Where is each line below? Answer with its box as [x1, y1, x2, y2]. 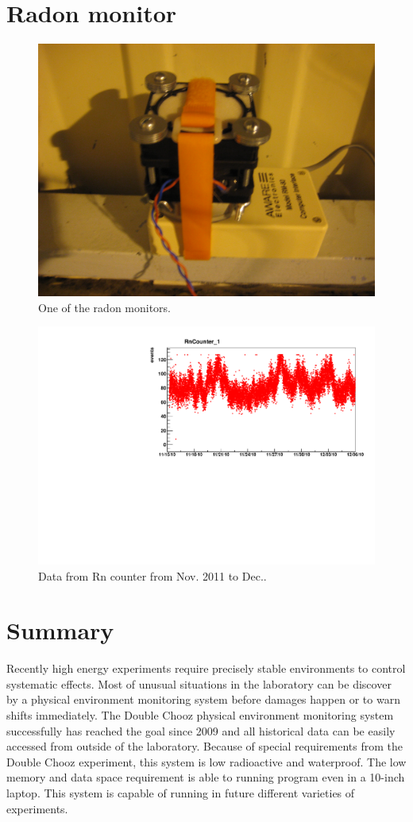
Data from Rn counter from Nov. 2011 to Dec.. [38, 567, 267, 584]
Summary [6, 614, 114, 646]
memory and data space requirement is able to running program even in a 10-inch [6, 769, 405, 785]
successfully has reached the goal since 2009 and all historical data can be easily [6, 722, 396, 739]
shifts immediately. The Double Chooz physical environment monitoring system [6, 707, 394, 724]
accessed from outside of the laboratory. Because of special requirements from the [6, 738, 403, 754]
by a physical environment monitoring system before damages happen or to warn [6, 691, 400, 708]
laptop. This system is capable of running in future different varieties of [6, 785, 355, 801]
